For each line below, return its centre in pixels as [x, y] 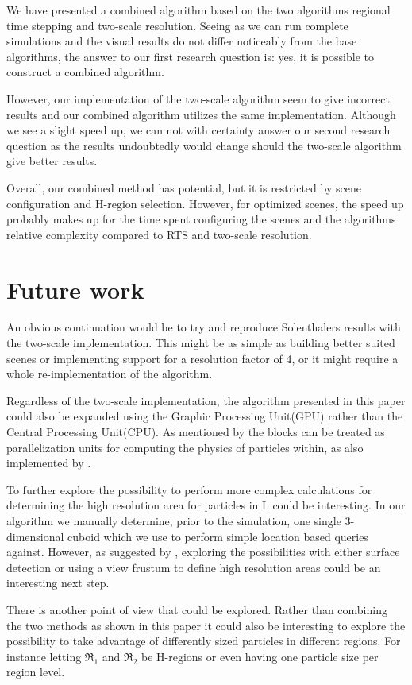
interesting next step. [58, 583]
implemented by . [49, 463]
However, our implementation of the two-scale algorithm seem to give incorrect [198, 98]
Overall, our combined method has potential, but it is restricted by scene [184, 187]
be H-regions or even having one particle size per [260, 656]
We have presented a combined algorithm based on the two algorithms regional [198, 10]
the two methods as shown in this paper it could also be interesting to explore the [206, 625]
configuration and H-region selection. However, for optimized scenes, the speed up [205, 203]
